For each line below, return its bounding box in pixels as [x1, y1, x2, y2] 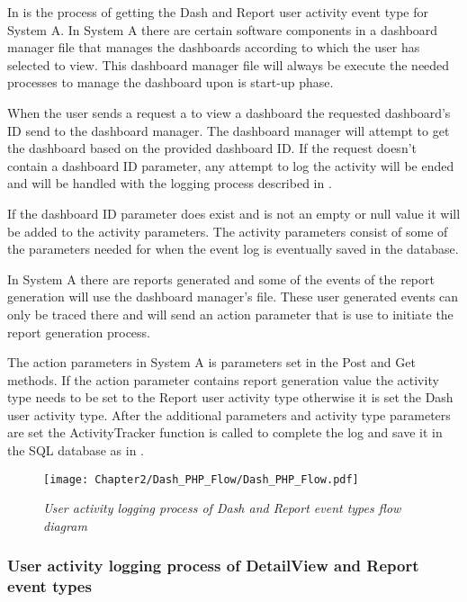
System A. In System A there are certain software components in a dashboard [7, 20, 438, 39]
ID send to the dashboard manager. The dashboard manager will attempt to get [7, 121, 450, 139]
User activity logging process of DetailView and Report [7, 554, 419, 577]
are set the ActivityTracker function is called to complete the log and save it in [7, 423, 443, 442]
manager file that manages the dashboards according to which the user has [7, 38, 420, 57]
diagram [43, 516, 87, 535]
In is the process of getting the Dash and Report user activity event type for [7, 3, 428, 21]
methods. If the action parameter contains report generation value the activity [7, 370, 439, 389]
